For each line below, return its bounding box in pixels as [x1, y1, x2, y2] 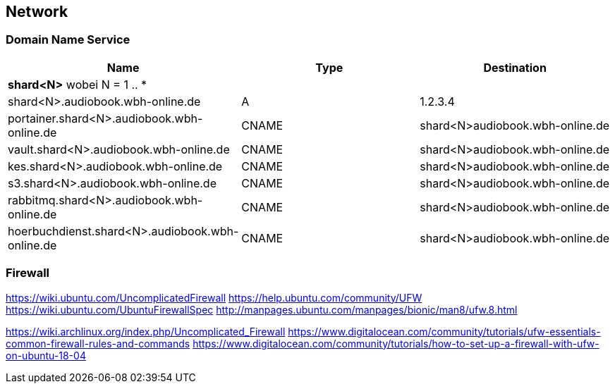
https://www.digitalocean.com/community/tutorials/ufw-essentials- [288, 325, 601, 338]
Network [6, 3, 68, 20]
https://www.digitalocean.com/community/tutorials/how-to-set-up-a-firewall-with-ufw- [193, 337, 599, 350]
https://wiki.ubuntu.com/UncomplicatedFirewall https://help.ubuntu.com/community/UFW [6, 291, 422, 304]
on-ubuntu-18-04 [6, 349, 86, 362]
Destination [483, 60, 547, 75]
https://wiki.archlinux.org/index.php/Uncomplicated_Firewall [6, 325, 286, 338]
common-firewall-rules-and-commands [6, 337, 190, 350]
